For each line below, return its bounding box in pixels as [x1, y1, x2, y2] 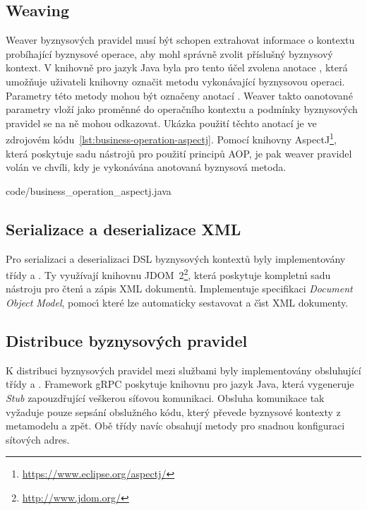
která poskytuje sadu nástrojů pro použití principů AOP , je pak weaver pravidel [6, 146, 352, 160]
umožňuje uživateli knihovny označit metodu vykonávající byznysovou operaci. [6, 73, 345, 88]
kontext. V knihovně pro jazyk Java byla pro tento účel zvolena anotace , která [6, 60, 348, 75]
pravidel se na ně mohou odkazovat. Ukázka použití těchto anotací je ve [6, 115, 317, 130]
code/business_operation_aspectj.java [6, 183, 172, 198]
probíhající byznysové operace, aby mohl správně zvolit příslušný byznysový [6, 46, 333, 61]
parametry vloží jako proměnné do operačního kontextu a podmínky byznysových [6, 102, 358, 117]
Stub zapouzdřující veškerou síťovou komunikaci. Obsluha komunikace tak [6, 391, 325, 405]
